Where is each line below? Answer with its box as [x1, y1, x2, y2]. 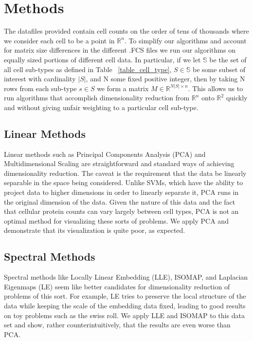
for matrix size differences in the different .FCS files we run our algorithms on [4, 45, 235, 55]
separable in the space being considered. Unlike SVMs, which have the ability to [4, 177, 243, 188]
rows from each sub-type [4, 83, 77, 93]
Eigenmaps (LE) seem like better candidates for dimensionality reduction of [4, 281, 230, 291]
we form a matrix [97, 83, 149, 93]
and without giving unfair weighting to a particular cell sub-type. [4, 102, 199, 112]
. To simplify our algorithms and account [124, 35, 247, 45]
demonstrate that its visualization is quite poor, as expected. [4, 225, 185, 235]
